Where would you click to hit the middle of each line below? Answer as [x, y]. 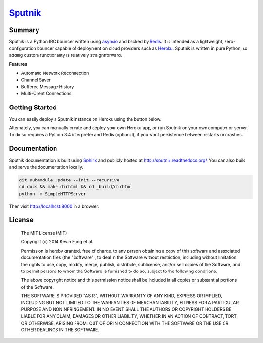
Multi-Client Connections [46, 93]
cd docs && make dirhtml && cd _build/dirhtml [76, 187]
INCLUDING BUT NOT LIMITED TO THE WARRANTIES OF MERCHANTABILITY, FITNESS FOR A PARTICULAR [130, 303]
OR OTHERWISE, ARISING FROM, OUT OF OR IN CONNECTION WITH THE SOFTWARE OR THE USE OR [125, 323]
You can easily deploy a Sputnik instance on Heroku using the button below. [85, 119]
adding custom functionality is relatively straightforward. [66, 55]
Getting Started [33, 107]
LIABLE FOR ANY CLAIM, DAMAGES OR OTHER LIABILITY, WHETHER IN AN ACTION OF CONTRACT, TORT [129, 316]
